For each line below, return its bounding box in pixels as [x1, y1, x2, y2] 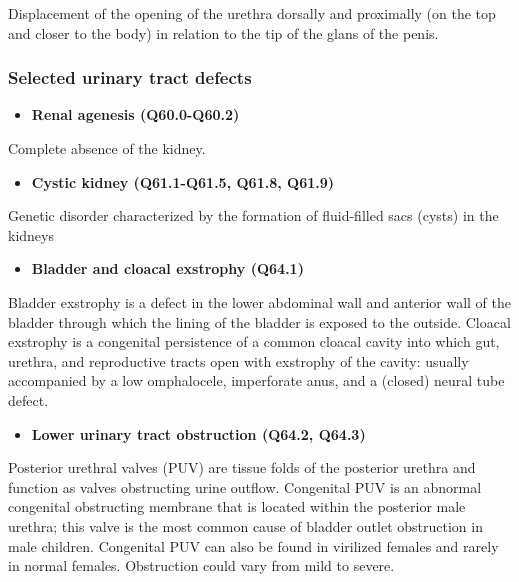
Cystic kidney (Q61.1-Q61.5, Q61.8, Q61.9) [31, 171, 334, 192]
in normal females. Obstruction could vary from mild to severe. [8, 555, 395, 576]
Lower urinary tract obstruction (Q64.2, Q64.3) [31, 423, 366, 444]
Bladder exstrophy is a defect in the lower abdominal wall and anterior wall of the [8, 291, 511, 312]
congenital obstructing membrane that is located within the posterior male [8, 496, 466, 517]
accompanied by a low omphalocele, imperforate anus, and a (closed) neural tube [8, 370, 505, 391]
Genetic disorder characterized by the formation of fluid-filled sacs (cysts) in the [8, 205, 499, 226]
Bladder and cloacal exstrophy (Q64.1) [31, 258, 304, 279]
